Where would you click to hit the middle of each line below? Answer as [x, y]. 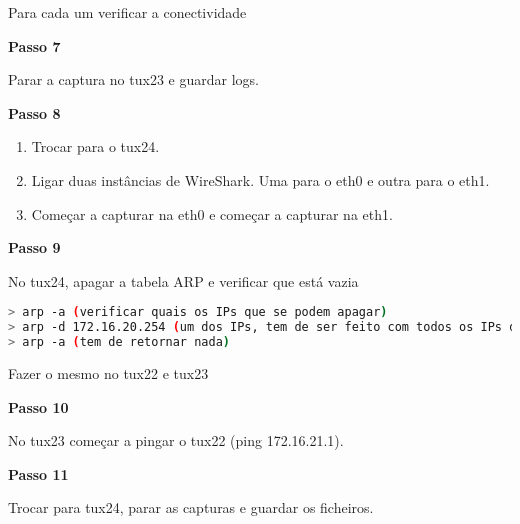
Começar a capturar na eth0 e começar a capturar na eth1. [212, 213]
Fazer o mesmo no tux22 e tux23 [108, 372]
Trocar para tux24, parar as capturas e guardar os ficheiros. [191, 507]
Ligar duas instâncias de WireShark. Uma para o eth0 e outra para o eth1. [260, 179]
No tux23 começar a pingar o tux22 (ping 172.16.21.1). [176, 440]
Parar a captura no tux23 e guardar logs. [133, 79]
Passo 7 [34, 45]
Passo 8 [34, 112]
